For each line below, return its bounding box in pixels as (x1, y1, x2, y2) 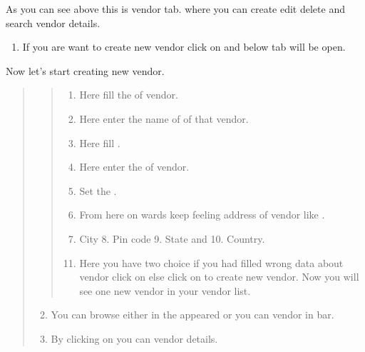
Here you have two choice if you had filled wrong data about (79, 255, 344, 270)
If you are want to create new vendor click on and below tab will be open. (22, 39, 346, 54)
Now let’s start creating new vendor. (6, 63, 165, 78)
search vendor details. (6, 15, 101, 30)
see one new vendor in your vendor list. (79, 283, 251, 298)
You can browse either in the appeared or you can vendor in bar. (51, 307, 334, 322)
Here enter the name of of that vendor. (79, 111, 249, 126)
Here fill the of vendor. (79, 87, 178, 102)
